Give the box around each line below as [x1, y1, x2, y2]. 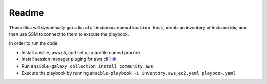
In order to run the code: [9, 40, 59, 46]
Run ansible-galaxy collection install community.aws [21, 63, 153, 69]
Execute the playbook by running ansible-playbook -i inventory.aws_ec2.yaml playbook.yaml [21, 70, 236, 76]
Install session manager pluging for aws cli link [21, 56, 117, 62]
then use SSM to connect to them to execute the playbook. [9, 31, 129, 37]
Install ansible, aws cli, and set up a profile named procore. [21, 49, 142, 55]
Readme [9, 7, 44, 18]
